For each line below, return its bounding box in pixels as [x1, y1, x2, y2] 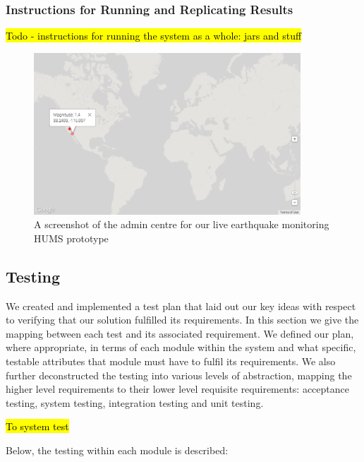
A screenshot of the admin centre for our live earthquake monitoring [34, 217, 329, 232]
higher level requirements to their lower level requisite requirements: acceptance [6, 381, 349, 396]
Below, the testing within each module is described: [6, 443, 229, 457]
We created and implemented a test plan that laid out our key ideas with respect [6, 298, 356, 313]
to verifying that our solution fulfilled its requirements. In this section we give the [6, 312, 359, 327]
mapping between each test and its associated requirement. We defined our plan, [6, 326, 354, 340]
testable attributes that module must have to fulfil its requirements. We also [6, 354, 336, 369]
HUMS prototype [34, 230, 109, 245]
